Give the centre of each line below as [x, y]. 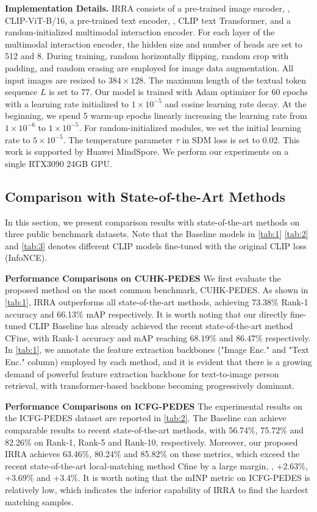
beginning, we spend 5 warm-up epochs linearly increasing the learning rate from [156, 116]
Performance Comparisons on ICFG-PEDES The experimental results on [154, 406]
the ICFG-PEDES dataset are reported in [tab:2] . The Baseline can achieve [146, 418]
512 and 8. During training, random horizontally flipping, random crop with [147, 56]
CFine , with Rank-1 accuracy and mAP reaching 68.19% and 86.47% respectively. [158, 337]
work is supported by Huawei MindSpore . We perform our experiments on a [147, 151]
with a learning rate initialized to [67, 103]
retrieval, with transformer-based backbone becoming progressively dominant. [150, 386]
